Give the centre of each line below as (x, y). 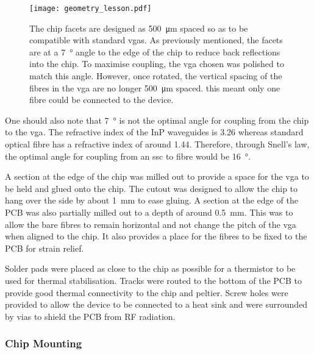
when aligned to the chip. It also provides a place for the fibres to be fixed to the (156, 236)
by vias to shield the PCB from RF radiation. (90, 316)
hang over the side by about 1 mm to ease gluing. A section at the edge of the (152, 200)
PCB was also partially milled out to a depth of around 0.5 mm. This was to (149, 212)
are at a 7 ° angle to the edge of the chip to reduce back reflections (155, 51)
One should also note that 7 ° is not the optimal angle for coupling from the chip (157, 120)
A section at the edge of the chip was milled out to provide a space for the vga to (157, 176)
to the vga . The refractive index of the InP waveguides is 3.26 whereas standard (154, 132)
